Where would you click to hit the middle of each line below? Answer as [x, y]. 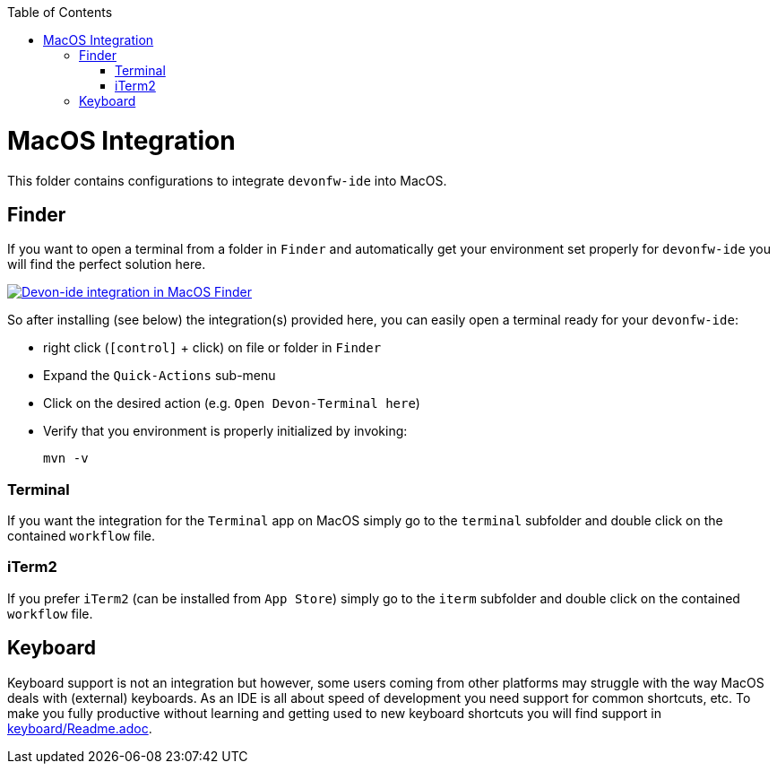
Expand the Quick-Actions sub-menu [160, 376]
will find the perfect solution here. [107, 264]
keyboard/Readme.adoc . [80, 728]
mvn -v [66, 459]
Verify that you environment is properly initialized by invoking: [225, 431]
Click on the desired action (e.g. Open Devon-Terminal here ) [232, 403]
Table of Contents [60, 12]
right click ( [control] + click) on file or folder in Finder [212, 348]
